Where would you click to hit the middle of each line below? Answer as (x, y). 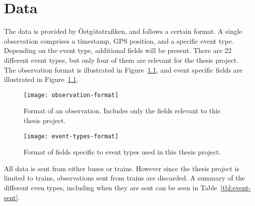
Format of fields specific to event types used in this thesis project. (122, 152)
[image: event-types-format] (71, 136)
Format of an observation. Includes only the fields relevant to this (122, 111)
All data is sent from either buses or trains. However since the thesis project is (122, 168)
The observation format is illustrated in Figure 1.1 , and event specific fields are (123, 69)
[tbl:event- (236, 187)
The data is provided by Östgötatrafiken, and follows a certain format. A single (123, 31)
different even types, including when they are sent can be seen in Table (111, 187)
